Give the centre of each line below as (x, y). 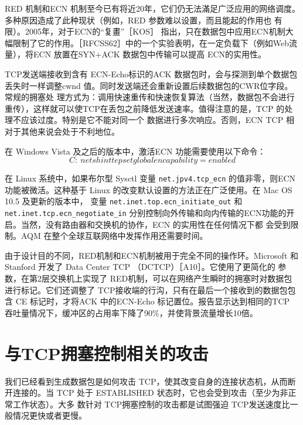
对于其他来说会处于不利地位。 (62, 131)
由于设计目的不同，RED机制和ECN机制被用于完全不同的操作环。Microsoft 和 (152, 255)
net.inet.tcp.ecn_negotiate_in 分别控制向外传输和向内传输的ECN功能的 (146, 213)
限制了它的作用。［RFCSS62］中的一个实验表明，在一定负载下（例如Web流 (155, 42)
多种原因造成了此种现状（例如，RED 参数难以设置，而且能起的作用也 (138, 20)
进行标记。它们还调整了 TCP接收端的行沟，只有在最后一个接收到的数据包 (146, 289)
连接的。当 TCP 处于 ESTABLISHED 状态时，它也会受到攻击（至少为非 (150, 393)
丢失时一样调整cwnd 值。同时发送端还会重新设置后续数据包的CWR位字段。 (149, 85)
